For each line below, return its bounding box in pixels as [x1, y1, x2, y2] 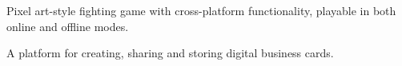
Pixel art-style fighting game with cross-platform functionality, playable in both [6, 2, 396, 18]
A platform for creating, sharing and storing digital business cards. [6, 45, 334, 61]
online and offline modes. [6, 17, 129, 34]
